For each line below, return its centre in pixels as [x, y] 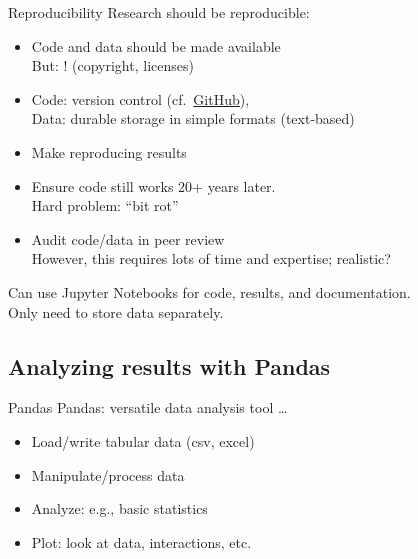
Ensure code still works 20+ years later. [153, 185]
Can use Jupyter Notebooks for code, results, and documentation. [209, 291]
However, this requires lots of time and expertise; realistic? [211, 258]
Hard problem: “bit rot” [105, 205]
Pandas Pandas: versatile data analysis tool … [148, 407]
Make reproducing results [109, 151]
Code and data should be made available [156, 45]
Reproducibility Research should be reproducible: [159, 12]
